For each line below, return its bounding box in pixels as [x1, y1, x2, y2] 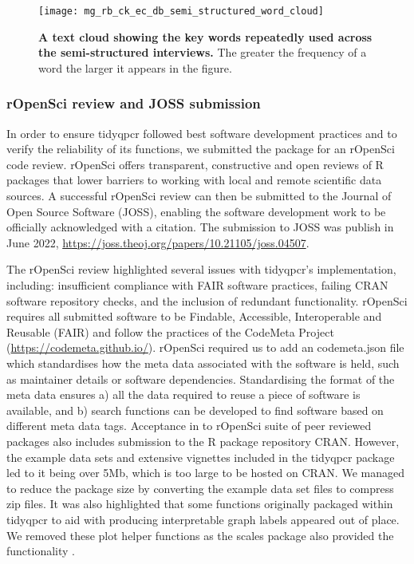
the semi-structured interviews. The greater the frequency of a [38, 44, 367, 61]
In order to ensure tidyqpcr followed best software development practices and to [6, 124, 397, 141]
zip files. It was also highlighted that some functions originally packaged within [6, 495, 393, 512]
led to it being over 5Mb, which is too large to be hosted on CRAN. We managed [6, 464, 404, 481]
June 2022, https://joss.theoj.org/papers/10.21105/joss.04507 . [6, 234, 310, 250]
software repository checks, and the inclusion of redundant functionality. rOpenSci [6, 292, 408, 309]
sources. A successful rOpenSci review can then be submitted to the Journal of [6, 187, 392, 204]
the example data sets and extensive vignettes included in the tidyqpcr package [6, 448, 395, 465]
